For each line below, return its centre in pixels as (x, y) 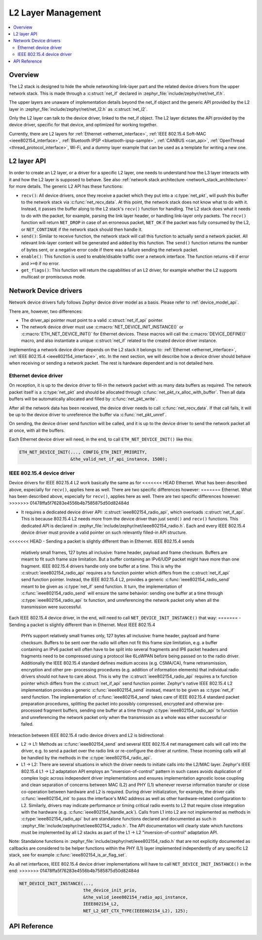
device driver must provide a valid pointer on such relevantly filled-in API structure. (104, 532)
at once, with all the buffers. (37, 430)
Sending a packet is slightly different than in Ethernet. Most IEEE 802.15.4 (82, 625)
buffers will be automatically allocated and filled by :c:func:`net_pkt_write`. (83, 399)
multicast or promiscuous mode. (53, 277)
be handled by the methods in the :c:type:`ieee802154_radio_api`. (87, 757)
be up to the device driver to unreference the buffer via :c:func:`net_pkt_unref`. (88, 415)
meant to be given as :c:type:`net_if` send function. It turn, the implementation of (102, 586)
